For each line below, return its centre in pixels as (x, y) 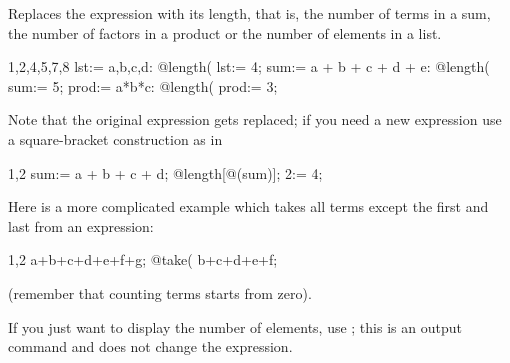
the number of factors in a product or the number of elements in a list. (225, 32)
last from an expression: (81, 225)
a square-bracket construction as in (115, 138)
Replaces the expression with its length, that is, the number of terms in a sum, (249, 13)
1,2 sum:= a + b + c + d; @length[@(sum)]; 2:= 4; (165, 172)
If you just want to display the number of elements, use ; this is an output (235, 326)
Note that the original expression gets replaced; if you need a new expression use (255, 119)
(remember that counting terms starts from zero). (160, 292)
